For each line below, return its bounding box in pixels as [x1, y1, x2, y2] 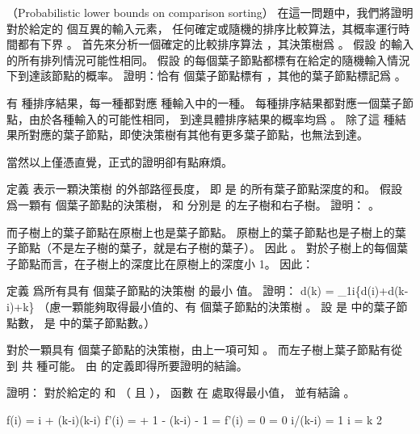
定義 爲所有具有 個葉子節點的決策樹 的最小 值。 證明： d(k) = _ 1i [6, 282, 355, 299]
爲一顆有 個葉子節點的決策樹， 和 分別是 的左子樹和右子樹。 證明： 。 [6, 196, 380, 213]
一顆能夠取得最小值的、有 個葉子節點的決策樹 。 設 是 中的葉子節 [61, 297, 408, 314]
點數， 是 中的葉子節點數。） [6, 314, 156, 331]
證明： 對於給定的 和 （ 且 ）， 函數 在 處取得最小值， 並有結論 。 [6, 384, 355, 401]
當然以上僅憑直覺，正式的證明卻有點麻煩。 [6, 153, 233, 170]
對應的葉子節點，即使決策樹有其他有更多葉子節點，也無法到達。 [28, 126, 368, 143]
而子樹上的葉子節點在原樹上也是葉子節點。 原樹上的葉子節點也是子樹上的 [6, 223, 395, 240]
